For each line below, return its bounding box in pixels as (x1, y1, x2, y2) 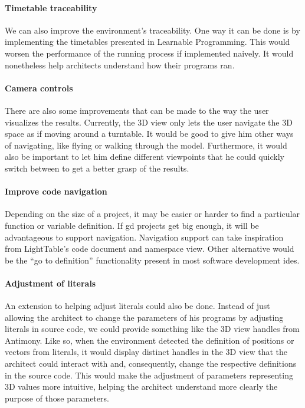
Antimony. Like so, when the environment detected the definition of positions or (5, 334, 294, 346)
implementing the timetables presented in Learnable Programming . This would (5, 35, 290, 48)
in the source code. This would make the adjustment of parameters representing (5, 368, 293, 381)
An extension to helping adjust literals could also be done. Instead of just (5, 300, 270, 312)
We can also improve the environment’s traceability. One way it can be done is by (5, 24, 300, 36)
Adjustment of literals (5, 277, 96, 289)
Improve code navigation (5, 185, 107, 198)
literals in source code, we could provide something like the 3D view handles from (5, 323, 300, 335)
